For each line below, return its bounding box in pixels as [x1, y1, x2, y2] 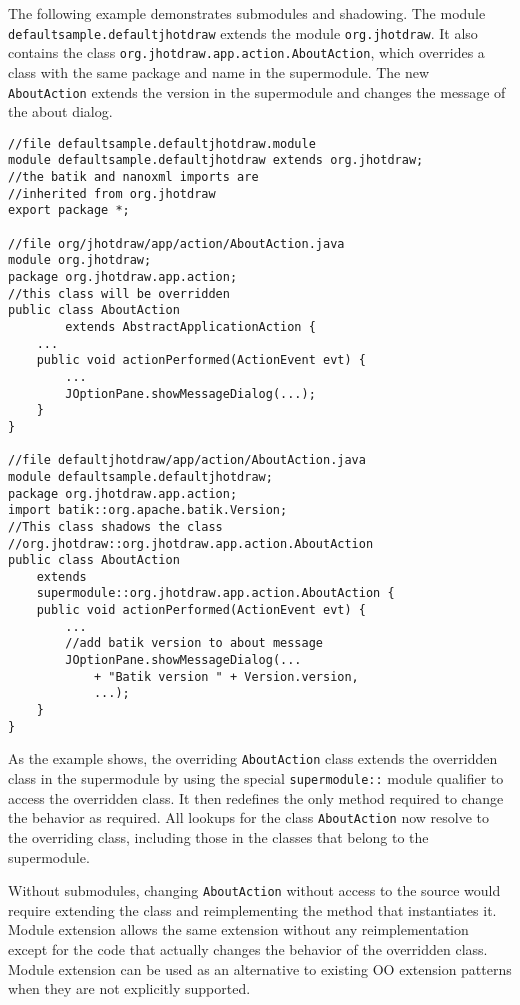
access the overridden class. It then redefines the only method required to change [8, 787, 504, 808]
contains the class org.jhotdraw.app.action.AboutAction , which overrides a [8, 42, 485, 63]
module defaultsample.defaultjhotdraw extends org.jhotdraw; [8, 153, 424, 168]
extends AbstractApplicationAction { [65, 319, 316, 334]
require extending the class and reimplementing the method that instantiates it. [8, 899, 497, 920]
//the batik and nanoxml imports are [8, 170, 259, 185]
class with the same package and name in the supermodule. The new [8, 61, 430, 82]
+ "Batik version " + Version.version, [93, 669, 359, 684]
